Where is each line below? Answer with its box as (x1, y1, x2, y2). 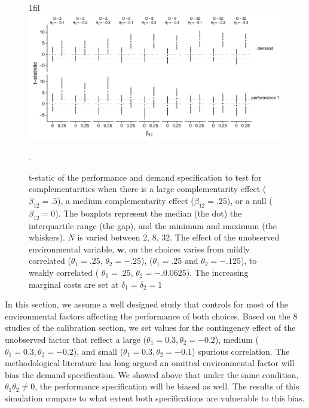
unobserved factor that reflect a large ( (5, 333, 147, 345)
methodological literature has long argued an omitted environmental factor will (5, 357, 295, 369)
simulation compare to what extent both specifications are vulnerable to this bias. (5, 391, 305, 404)
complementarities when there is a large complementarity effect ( (29, 182, 267, 195)
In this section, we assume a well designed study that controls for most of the (5, 298, 288, 310)
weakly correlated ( (29, 266, 99, 278)
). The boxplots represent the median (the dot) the (55, 206, 242, 219)
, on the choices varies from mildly (124, 242, 250, 255)
